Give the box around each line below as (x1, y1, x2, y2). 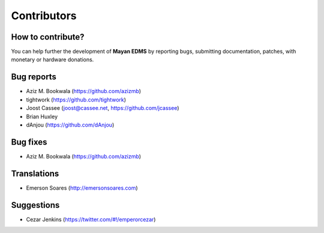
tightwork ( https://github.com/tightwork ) (26, 96, 126, 103)
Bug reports (11, 72, 57, 82)
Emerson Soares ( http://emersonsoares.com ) (26, 184, 138, 192)
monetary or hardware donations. (11, 56, 94, 63)
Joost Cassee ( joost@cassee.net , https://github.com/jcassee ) (26, 104, 179, 112)
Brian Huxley (26, 113, 58, 120)
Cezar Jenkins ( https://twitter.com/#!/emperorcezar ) (26, 216, 156, 223)
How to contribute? (11, 32, 85, 42)
